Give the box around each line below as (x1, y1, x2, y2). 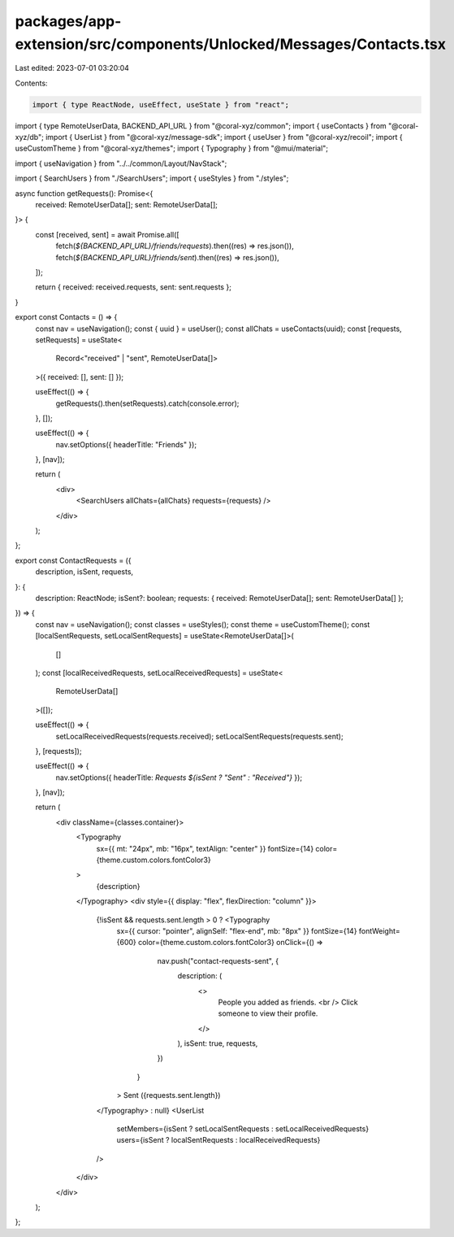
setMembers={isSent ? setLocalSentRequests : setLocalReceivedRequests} (116, 1124, 370, 1134)
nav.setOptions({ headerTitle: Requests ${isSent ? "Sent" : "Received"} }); (55, 773, 303, 782)
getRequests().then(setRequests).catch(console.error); (55, 399, 240, 408)
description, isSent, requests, (35, 567, 134, 577)
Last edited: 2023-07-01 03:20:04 (15, 63, 130, 73)
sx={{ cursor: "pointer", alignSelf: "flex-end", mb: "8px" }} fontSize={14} (116, 926, 357, 935)
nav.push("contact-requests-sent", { (157, 956, 279, 965)
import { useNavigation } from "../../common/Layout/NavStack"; (15, 159, 227, 168)
